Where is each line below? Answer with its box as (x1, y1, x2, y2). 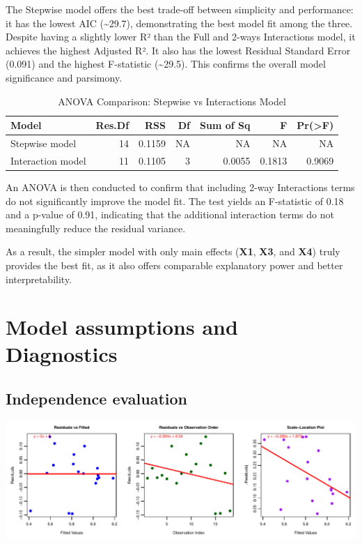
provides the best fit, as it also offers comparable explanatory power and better (6, 257, 343, 272)
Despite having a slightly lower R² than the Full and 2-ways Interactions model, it (6, 29, 356, 44)
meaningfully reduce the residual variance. (6, 220, 186, 235)
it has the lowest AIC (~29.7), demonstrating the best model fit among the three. (6, 15, 353, 30)
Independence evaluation (6, 388, 188, 409)
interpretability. (6, 271, 72, 286)
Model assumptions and (6, 312, 238, 341)
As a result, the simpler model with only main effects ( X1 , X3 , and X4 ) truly (6, 244, 340, 259)
